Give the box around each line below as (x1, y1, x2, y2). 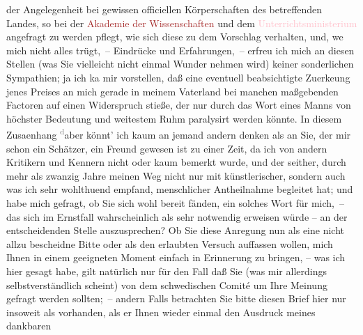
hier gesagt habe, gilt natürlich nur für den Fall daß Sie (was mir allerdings (6, 263, 327, 278)
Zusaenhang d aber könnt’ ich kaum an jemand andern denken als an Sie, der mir (6, 125, 351, 141)
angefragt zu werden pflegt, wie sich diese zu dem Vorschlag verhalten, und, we (6, 29, 343, 44)
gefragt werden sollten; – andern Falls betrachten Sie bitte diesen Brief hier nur (6, 291, 346, 306)
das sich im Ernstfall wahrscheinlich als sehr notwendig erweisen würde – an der (6, 209, 348, 224)
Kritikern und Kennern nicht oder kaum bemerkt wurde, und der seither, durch (6, 155, 346, 169)
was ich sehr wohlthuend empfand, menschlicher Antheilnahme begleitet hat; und (6, 182, 353, 196)
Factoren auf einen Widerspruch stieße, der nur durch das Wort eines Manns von (6, 98, 351, 112)
